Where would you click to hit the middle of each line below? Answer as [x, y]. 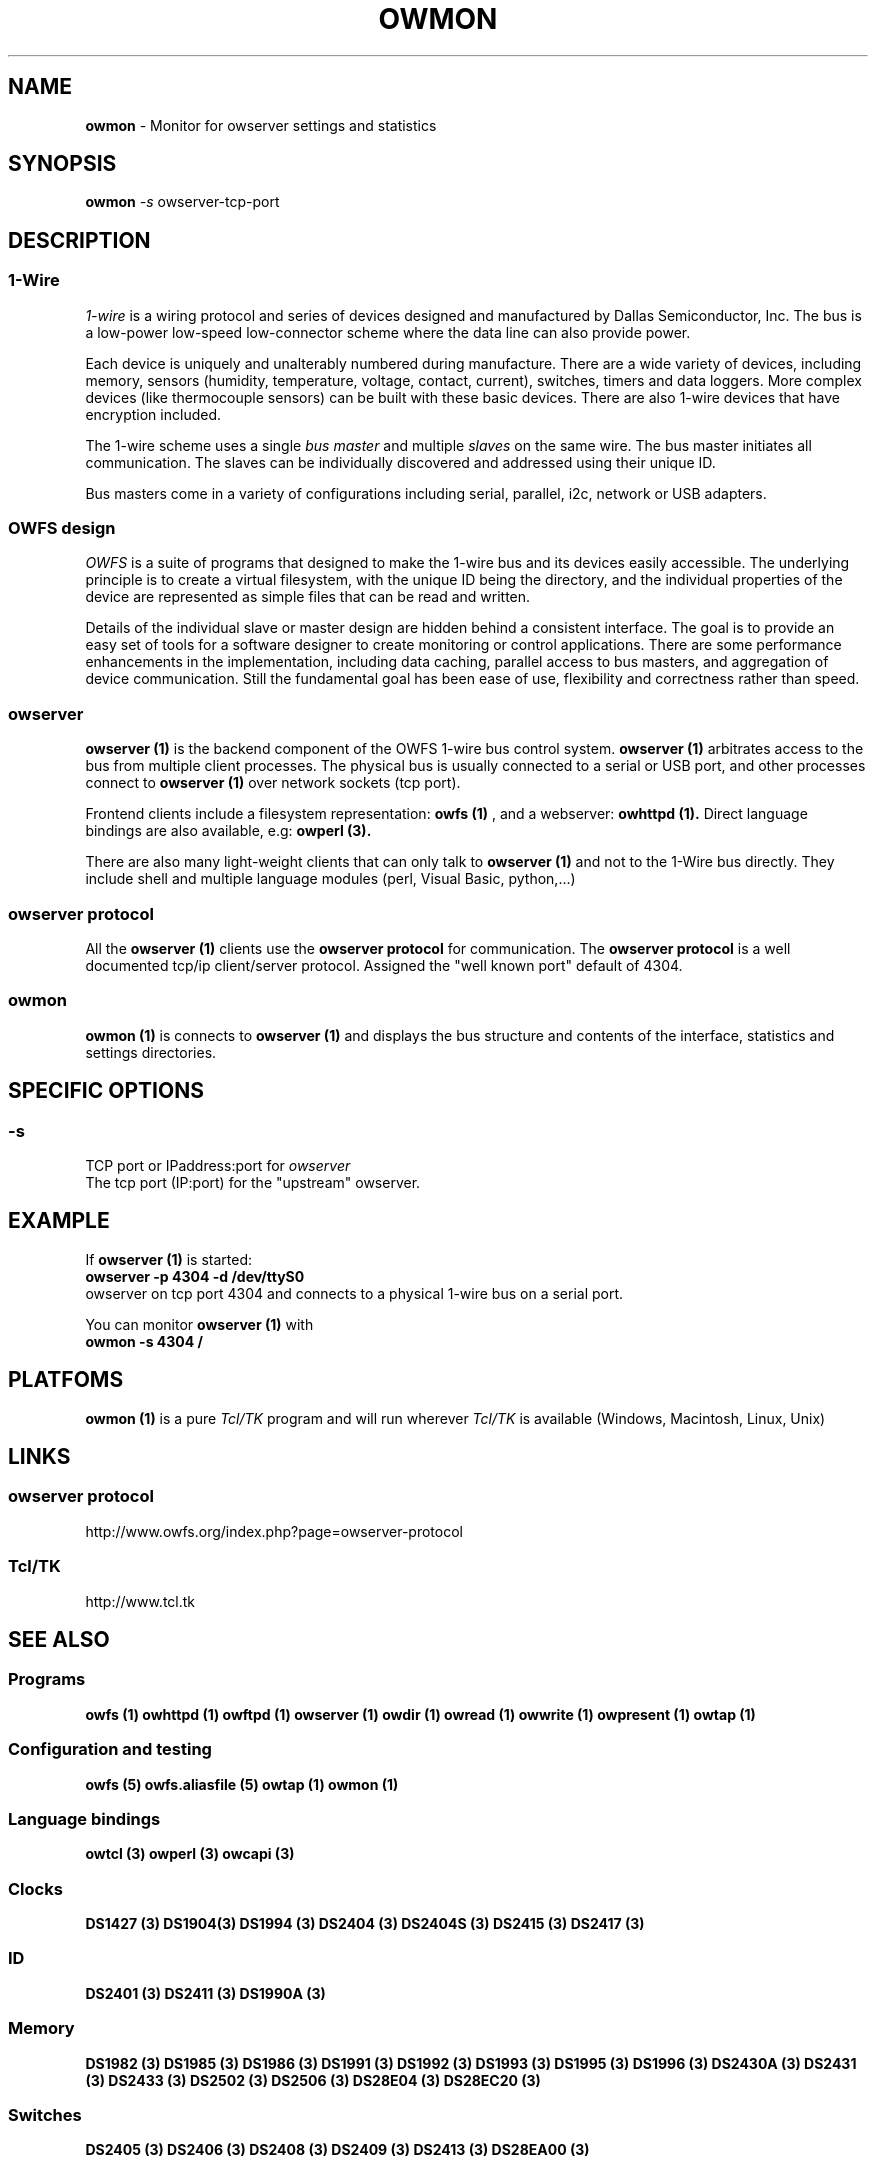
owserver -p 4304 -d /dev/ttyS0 [195, 1276]
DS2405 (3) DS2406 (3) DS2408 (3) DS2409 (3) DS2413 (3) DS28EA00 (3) [337, 2150]
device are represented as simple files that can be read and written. [308, 597]
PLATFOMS [66, 1380]
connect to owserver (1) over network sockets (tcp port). [273, 783]
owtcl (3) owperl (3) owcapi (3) [190, 1854]
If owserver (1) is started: [169, 1259]
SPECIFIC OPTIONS [106, 1091]
